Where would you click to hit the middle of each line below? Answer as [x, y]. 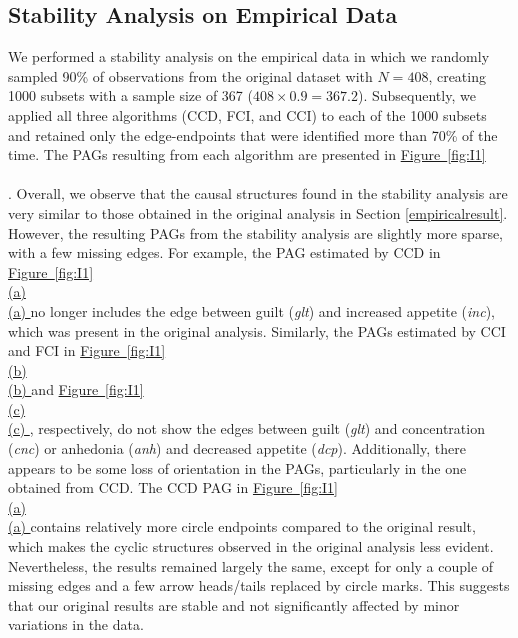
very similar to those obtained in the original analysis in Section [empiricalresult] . [258, 212]
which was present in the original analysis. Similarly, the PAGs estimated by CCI [257, 330]
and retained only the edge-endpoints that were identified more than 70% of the [253, 134]
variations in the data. [76, 624]
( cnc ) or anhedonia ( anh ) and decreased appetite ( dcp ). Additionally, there [237, 448]
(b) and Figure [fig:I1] [76, 389]
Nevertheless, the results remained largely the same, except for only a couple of [251, 565]
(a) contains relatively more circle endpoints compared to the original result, [242, 526]
